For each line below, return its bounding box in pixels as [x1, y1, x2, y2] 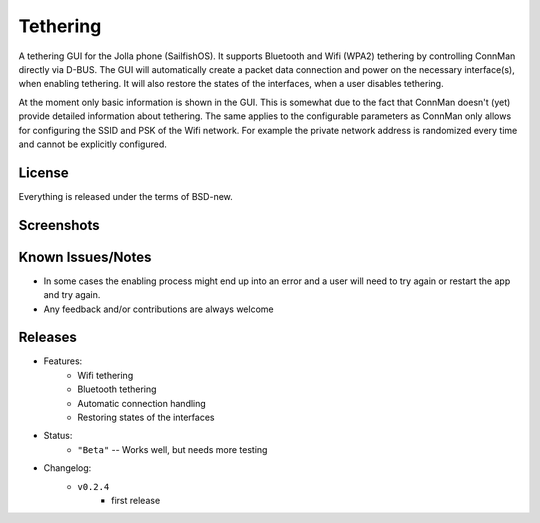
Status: [43, 430, 73, 442]
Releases [18, 329, 77, 346]
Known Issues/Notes [18, 248, 152, 265]
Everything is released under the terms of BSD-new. [18, 190, 234, 202]
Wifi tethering [77, 369, 134, 381]
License [18, 164, 69, 181]
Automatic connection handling [77, 397, 207, 409]
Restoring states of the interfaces [77, 411, 215, 423]
